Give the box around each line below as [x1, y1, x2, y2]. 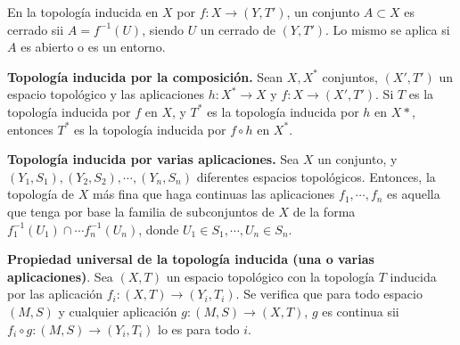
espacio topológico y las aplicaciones [7, 85, 205, 103]
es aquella [387, 185, 440, 203]
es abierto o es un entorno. [21, 37, 166, 56]
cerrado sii [7, 20, 64, 38]
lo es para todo [158, 319, 240, 338]
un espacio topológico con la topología [166, 267, 375, 285]
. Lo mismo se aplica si [325, 20, 450, 38]
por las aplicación [7, 284, 103, 303]
